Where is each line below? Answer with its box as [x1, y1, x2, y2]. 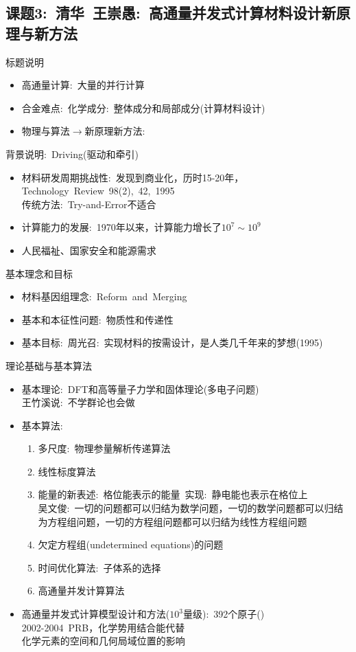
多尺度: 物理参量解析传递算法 [38, 441, 171, 456]
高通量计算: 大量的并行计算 [21, 78, 145, 92]
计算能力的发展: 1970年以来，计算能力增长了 [21, 220, 222, 234]
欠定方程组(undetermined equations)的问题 [38, 537, 224, 552]
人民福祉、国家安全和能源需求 [21, 243, 156, 257]
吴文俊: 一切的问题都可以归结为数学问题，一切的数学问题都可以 [38, 501, 324, 515]
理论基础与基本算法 [5, 358, 92, 372]
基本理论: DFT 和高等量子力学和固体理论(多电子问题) [21, 381, 259, 396]
